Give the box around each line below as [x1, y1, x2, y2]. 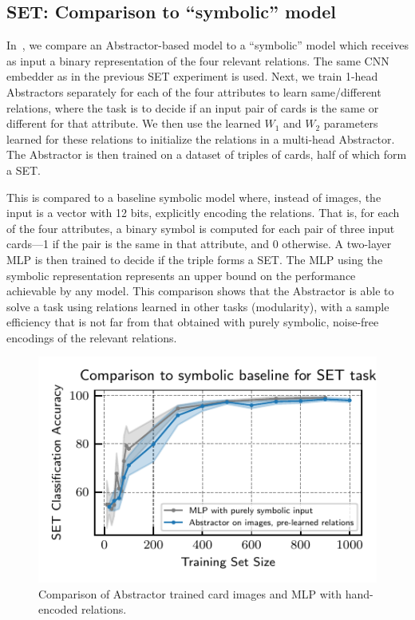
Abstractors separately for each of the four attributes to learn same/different [6, 83, 381, 100]
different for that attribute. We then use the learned [6, 115, 261, 132]
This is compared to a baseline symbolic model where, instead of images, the [6, 188, 381, 205]
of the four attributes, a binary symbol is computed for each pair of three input [6, 219, 395, 236]
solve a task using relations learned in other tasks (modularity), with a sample [6, 298, 389, 314]
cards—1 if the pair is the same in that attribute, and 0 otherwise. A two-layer [6, 235, 392, 252]
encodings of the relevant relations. [6, 329, 177, 346]
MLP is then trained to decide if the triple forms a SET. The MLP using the [6, 251, 383, 267]
